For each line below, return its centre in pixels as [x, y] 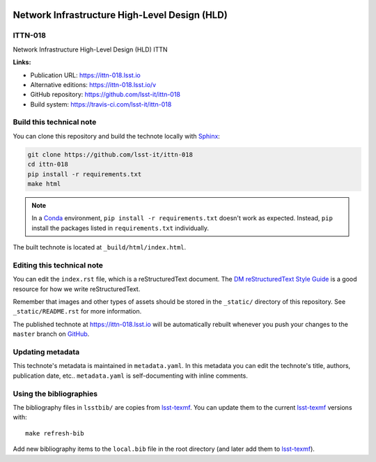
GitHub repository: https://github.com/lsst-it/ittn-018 [105, 95]
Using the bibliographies [55, 394]
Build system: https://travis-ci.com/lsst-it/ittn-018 [101, 104]
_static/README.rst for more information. [77, 311]
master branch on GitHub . [51, 334]
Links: [22, 62]
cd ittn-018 [48, 164]
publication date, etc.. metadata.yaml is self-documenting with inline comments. [131, 376]
